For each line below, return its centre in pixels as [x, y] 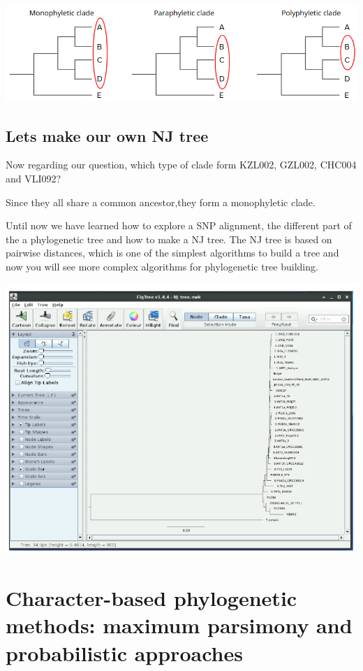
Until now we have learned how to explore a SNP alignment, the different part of [179, 225]
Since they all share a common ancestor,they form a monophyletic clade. [161, 202]
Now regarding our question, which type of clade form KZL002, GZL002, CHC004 [181, 165]
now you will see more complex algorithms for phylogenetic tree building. [162, 266]
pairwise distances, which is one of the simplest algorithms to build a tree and [172, 253]
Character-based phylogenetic [151, 598]
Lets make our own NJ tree [107, 135]
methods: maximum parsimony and [179, 625]
